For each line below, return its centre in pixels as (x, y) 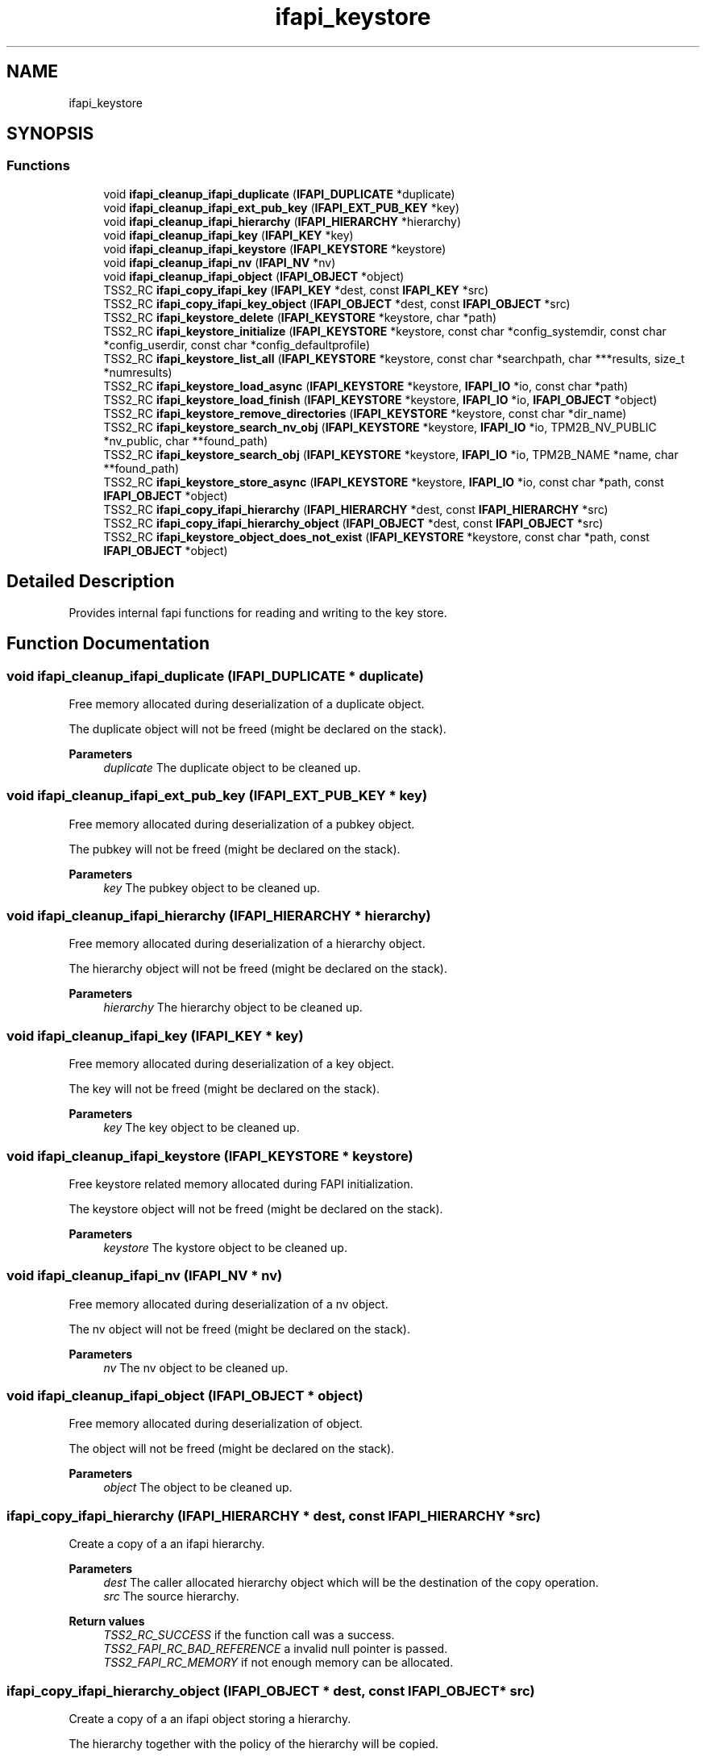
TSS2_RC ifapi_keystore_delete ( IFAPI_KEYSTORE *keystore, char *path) (300, 317)
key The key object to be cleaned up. (201, 1128)
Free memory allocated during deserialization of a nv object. (228, 1304)
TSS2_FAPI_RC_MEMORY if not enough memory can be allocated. (278, 1663)
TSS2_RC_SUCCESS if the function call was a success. (249, 1635)
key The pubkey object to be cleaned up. (212, 887)
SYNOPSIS (50, 134)
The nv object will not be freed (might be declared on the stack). (239, 1329)
